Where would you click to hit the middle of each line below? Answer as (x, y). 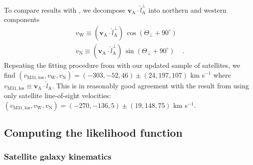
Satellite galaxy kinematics (58, 156)
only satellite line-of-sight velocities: (57, 95)
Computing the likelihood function (93, 132)
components (22, 19)
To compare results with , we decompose (65, 10)
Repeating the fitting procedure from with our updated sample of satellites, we (122, 65)
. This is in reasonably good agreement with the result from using (150, 85)
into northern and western (187, 10)
